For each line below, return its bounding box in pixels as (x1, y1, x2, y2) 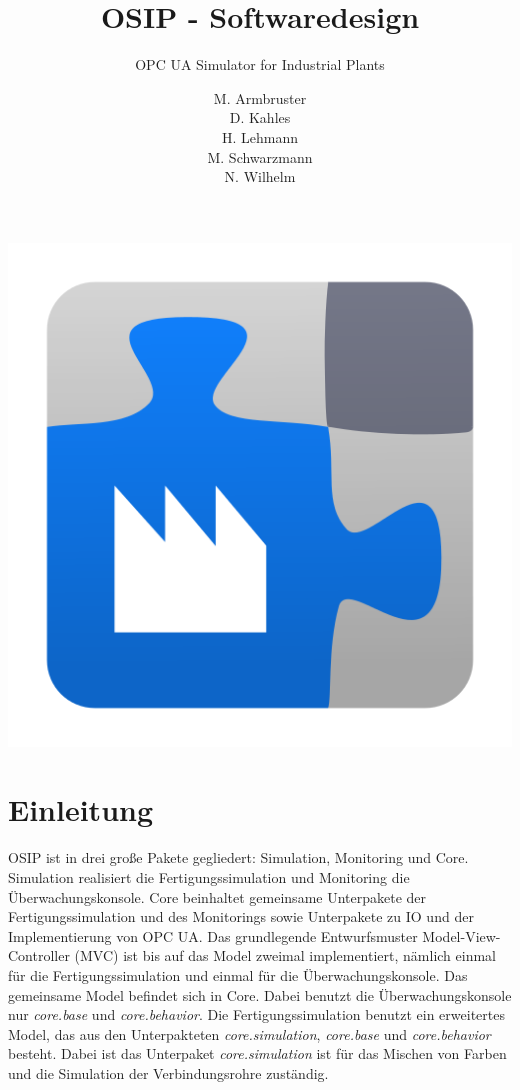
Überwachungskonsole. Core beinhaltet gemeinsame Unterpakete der (8, 886, 427, 907)
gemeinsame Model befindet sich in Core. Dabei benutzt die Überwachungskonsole (8, 984, 512, 1005)
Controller (8, 945, 70, 966)
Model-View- (422, 925, 501, 946)
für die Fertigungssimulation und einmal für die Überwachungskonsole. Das (8, 964, 468, 985)
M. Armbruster (213, 87, 307, 108)
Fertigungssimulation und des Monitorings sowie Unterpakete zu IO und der (8, 906, 474, 927)
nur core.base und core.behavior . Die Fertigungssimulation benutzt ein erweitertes (8, 1004, 505, 1025)
